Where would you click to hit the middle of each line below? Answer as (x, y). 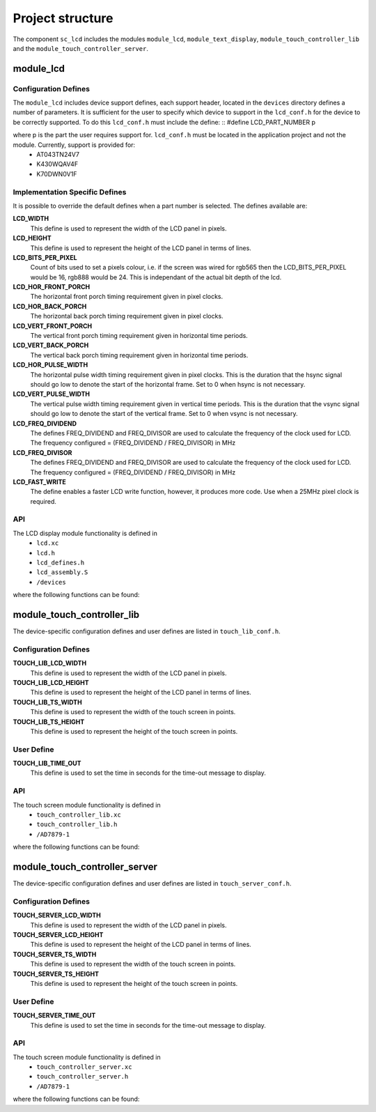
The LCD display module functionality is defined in (85, 533)
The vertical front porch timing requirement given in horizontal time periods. (139, 336)
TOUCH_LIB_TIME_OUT (47, 764)
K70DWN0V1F (57, 173)
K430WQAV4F (57, 164)
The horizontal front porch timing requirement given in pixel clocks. (127, 297)
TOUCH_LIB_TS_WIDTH (48, 702)
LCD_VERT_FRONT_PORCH (53, 326)
